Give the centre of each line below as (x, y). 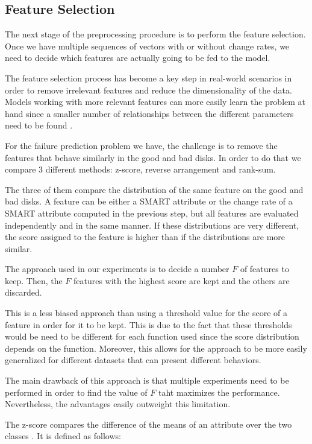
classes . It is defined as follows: (63, 436)
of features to (264, 269)
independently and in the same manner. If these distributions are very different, (152, 225)
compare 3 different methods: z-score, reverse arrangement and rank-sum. (140, 169)
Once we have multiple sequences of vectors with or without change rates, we (147, 46)
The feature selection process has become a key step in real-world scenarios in (148, 78)
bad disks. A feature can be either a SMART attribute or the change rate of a (149, 201)
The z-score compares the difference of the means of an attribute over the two (148, 424)
